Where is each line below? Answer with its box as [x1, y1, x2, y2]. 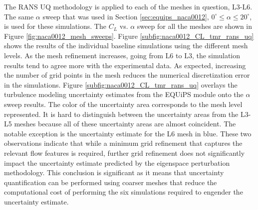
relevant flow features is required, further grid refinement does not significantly [4, 147, 245, 158]
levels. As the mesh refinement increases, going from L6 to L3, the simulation [4, 50, 241, 60]
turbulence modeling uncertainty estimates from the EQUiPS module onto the [4, 89, 244, 100]
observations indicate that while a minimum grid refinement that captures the [4, 138, 243, 148]
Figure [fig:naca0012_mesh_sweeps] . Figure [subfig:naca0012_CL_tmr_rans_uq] [4, 30, 254, 41]
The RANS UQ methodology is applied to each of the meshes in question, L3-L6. [4, 1, 253, 11]
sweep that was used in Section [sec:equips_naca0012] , [42, 11, 209, 21]
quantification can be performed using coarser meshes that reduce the [4, 177, 217, 187]
